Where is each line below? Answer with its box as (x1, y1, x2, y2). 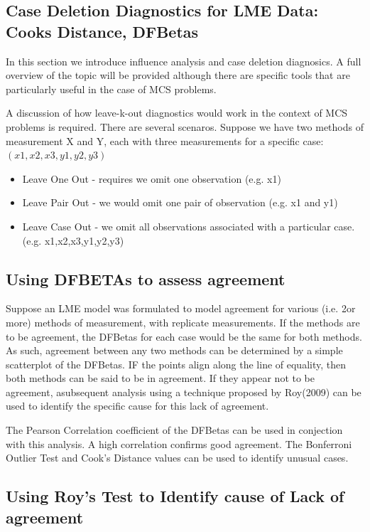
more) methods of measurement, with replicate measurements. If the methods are (6, 314, 360, 329)
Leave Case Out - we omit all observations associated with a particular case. (22, 218, 355, 233)
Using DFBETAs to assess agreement (6, 267, 285, 289)
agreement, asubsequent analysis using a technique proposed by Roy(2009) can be (6, 384, 361, 399)
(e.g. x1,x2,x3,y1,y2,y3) (22, 233, 124, 248)
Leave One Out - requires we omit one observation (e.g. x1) (22, 171, 281, 186)
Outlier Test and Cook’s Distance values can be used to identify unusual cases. (6, 450, 349, 465)
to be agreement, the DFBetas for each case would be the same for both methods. (6, 329, 362, 344)
